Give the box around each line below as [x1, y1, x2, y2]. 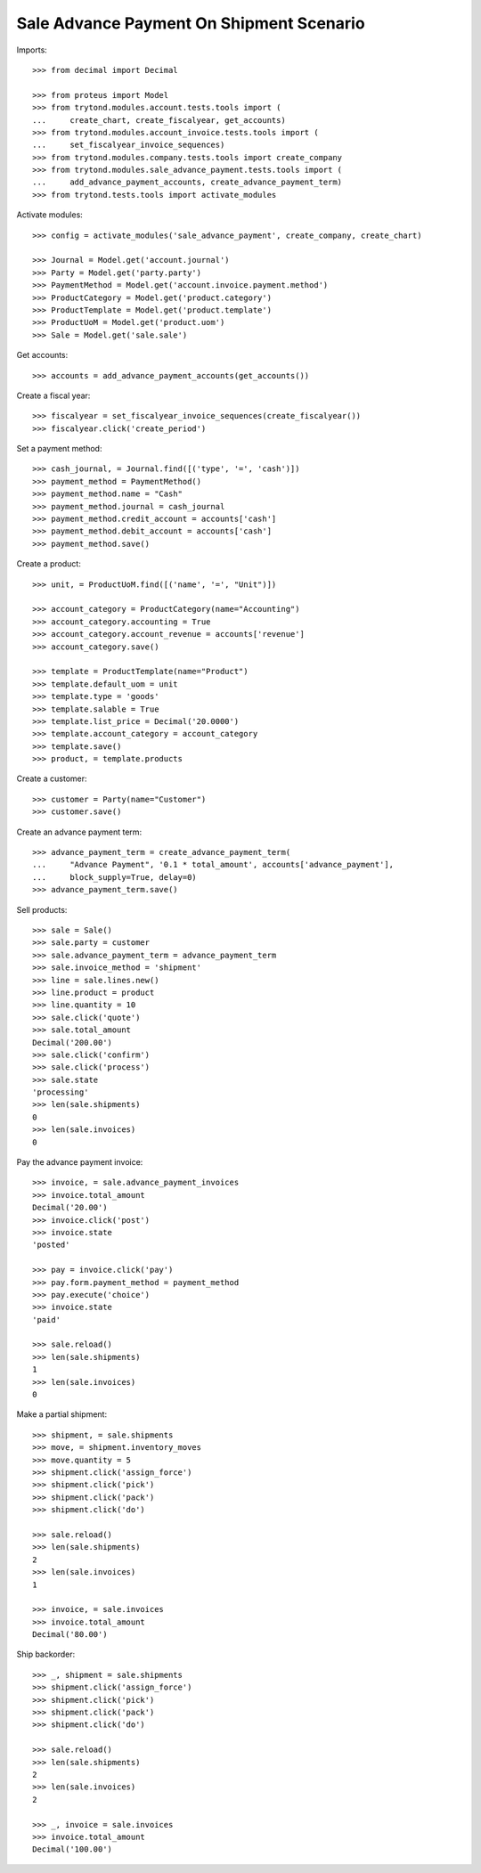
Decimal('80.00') [32, 1630, 108, 1640]
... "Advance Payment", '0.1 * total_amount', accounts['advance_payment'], [32, 859, 395, 870]
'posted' [32, 1240, 70, 1250]
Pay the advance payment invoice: [16, 1157, 143, 1168]
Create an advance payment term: [16, 827, 143, 837]
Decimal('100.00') [32, 1844, 113, 1854]
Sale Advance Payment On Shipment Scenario [16, 13, 365, 33]
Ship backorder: [16, 1649, 76, 1660]
